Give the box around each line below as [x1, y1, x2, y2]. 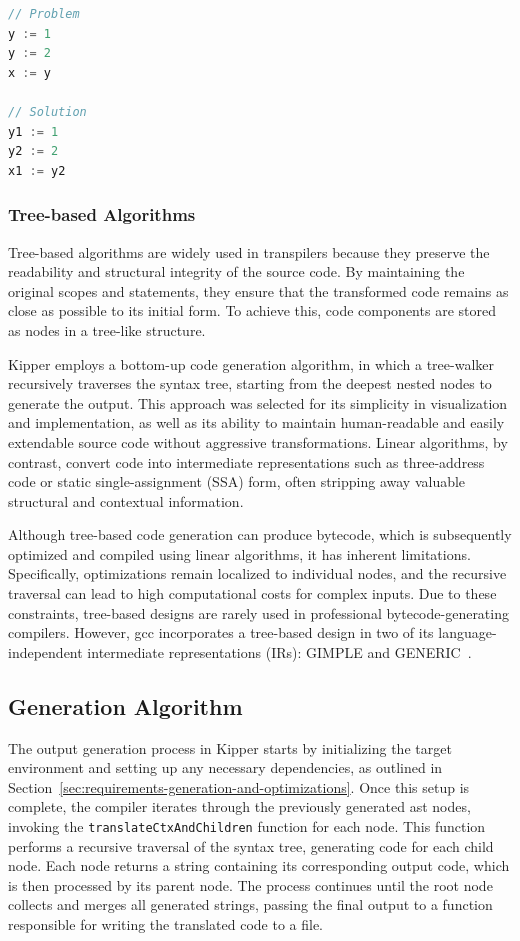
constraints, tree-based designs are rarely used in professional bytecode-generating [8, 602, 509, 623]
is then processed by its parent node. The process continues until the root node [8, 874, 493, 895]
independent [8, 641, 83, 662]
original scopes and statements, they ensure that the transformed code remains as [8, 280, 509, 301]
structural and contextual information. [8, 490, 244, 511]
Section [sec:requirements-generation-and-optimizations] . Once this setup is [8, 776, 470, 797]
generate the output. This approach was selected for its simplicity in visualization [8, 392, 508, 413]
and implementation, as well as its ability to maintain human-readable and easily [8, 412, 505, 433]
